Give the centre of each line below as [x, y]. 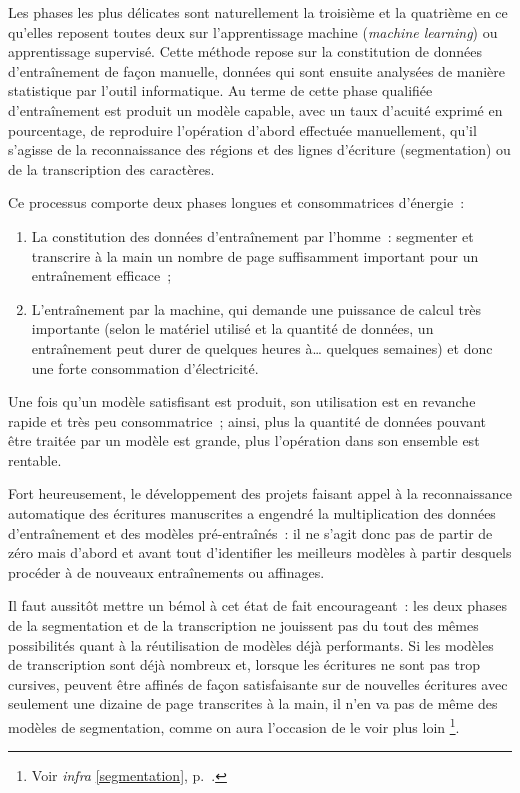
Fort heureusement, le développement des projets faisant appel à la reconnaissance [260, 493]
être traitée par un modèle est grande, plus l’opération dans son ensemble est [244, 440]
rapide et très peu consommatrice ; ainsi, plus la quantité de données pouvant [247, 420]
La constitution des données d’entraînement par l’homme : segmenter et [252, 235]
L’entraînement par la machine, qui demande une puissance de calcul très [256, 308]
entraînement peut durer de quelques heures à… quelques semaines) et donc [262, 347]
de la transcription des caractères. [111, 168]
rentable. [35, 459]
